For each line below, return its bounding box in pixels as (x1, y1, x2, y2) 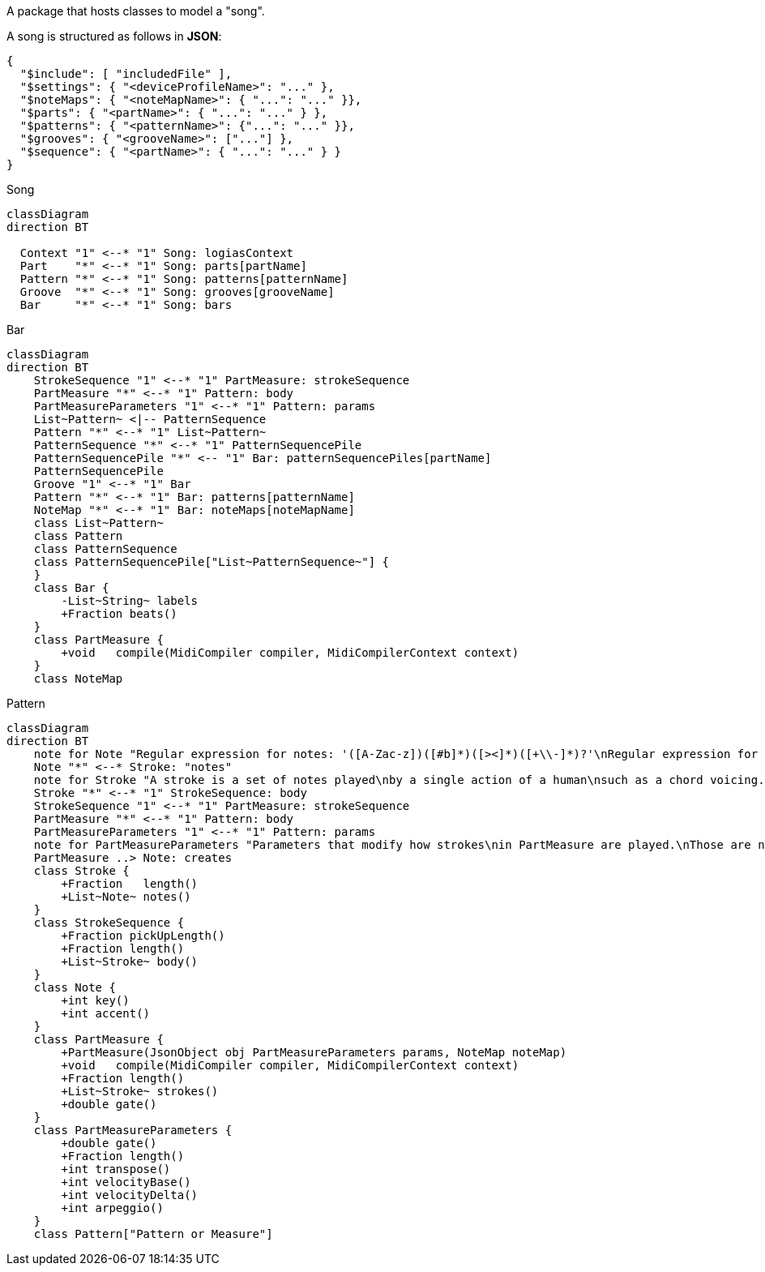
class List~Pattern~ (33, 516, 164, 529)
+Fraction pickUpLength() (61, 929, 225, 942)
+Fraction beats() (61, 607, 177, 620)
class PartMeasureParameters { (33, 1124, 233, 1137)
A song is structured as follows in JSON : (6, 29, 222, 43)
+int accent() (61, 1007, 151, 1020)
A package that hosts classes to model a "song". (6, 4, 265, 18)
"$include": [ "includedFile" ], (19, 67, 233, 80)
